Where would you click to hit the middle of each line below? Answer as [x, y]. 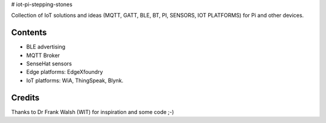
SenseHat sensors [49, 64]
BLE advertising [46, 47]
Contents [29, 33]
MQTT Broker [43, 55]
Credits [25, 97]
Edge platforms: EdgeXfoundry [65, 72]
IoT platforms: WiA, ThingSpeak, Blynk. [75, 80]
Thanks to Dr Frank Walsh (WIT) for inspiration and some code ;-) [93, 112]
